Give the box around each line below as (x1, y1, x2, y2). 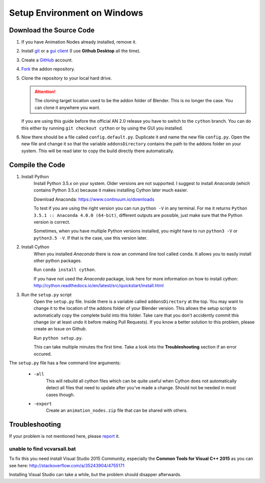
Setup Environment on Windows (9, 7, 143, 18)
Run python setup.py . (33, 335, 83, 341)
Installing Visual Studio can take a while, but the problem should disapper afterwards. (9, 472, 182, 478)
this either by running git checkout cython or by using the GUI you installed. (21, 125, 184, 131)
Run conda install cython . (33, 267, 96, 272)
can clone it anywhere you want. (34, 105, 101, 110)
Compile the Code (9, 161, 66, 169)
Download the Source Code (9, 26, 95, 34)
